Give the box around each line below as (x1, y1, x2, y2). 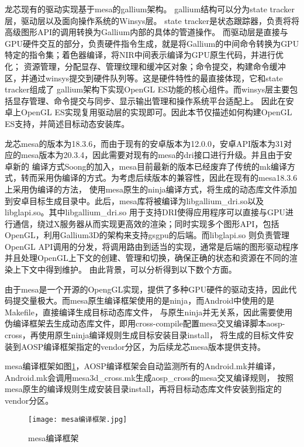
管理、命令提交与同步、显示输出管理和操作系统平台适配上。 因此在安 (29, 94, 294, 106)
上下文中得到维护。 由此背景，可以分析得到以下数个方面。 (12, 263, 237, 276)
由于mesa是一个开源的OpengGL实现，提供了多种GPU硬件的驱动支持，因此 (5, 283, 289, 295)
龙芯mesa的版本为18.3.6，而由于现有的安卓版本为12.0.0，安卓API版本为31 (5, 137, 284, 149)
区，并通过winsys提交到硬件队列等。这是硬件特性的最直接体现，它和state (5, 71, 283, 84)
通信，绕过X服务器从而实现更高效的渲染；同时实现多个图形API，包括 (12, 217, 279, 229)
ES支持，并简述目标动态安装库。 (5, 117, 130, 129)
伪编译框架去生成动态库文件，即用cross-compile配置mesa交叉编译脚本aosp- (5, 317, 285, 329)
